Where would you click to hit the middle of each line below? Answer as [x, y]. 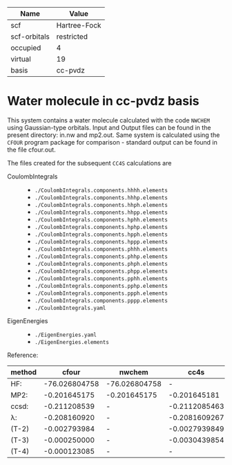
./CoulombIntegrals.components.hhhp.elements [101, 198]
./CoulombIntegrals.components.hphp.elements [101, 227]
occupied [26, 48]
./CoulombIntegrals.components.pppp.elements [101, 300]
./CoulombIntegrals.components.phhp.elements [101, 256]
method [23, 372]
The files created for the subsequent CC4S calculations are [89, 163]
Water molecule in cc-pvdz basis [103, 101]
